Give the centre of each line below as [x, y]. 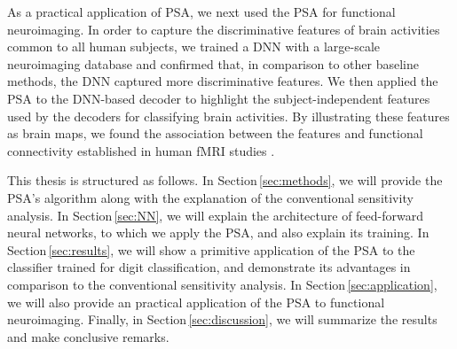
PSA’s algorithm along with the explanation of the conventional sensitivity [210, 197]
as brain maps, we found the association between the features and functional [215, 133]
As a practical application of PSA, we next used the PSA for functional [201, 12]
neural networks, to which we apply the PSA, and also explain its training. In [218, 233]
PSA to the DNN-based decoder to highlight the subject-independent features [219, 98]
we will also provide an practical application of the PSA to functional [196, 302]
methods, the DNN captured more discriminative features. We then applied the [223, 81]
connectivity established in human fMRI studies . [141, 150]
